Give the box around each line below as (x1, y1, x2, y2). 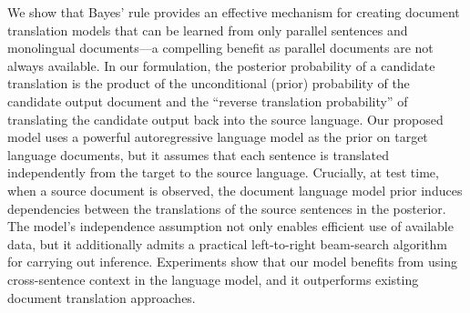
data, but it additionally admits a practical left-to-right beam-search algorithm (7, 234, 447, 253)
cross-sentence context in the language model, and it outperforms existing (7, 269, 419, 288)
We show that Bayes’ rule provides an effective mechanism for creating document (7, 3, 460, 21)
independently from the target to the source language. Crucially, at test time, (7, 163, 439, 182)
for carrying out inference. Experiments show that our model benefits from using (7, 252, 457, 271)
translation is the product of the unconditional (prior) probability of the (7, 74, 410, 93)
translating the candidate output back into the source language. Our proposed (7, 109, 444, 128)
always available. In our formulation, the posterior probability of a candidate (7, 56, 435, 75)
